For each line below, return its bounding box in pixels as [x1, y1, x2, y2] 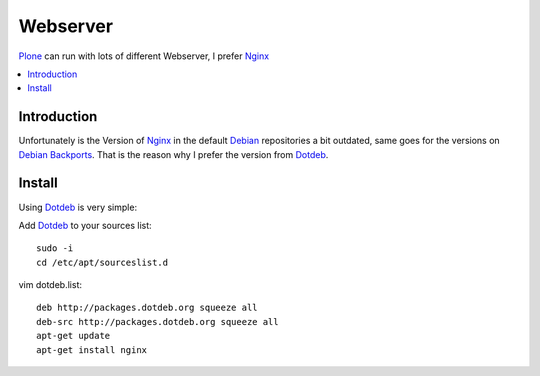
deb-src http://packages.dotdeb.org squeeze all [36, 316, 279, 327]
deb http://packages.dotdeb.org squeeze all [36, 302, 259, 314]
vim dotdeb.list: [18, 279, 82, 291]
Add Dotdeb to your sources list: [18, 219, 152, 231]
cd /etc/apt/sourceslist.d [36, 256, 169, 268]
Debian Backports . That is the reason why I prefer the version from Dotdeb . [18, 148, 329, 160]
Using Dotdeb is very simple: [18, 201, 138, 213]
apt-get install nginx [36, 344, 148, 355]
